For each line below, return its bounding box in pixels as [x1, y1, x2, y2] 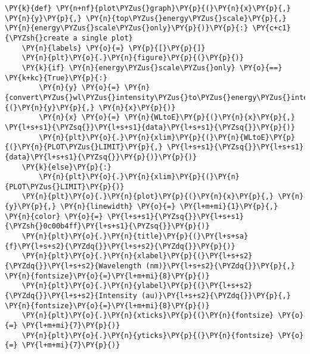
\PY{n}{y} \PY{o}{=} [39, 83, 120, 92]
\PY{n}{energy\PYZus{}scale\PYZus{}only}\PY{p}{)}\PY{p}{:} [5, 24, 249, 33]
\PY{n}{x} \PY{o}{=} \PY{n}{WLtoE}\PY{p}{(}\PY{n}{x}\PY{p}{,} [39, 113, 295, 122]
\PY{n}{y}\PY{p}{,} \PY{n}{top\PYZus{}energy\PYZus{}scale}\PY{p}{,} [5, 14, 287, 23]
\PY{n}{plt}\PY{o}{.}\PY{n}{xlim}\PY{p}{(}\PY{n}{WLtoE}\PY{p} [39, 133, 295, 142]
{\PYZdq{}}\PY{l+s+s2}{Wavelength [5, 262, 142, 271]
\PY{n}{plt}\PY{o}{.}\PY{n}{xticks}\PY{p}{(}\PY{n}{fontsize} [21, 311, 274, 320]
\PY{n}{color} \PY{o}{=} [5, 212, 103, 221]
